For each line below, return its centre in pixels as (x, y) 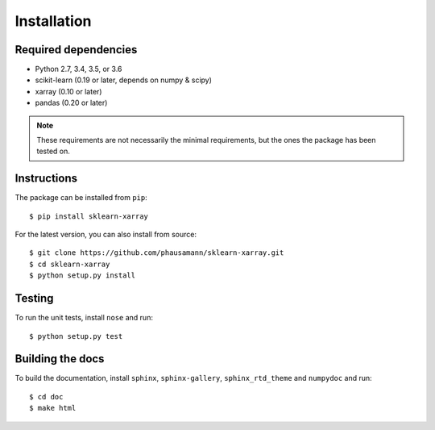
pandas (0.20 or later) (71, 103)
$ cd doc (46, 397)
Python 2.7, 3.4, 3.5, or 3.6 (79, 69)
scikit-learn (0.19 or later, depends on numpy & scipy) (124, 80)
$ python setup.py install (83, 276)
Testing (34, 298)
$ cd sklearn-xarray (70, 264)
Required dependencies (76, 50)
